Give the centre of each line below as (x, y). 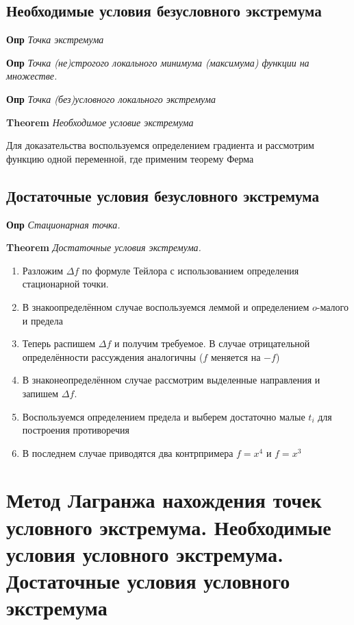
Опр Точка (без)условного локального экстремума (111, 98)
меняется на (236, 356)
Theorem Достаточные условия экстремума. (104, 247)
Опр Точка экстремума (55, 39)
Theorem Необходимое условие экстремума (100, 122)
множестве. (32, 76)
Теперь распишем (59, 343)
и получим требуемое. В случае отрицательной (212, 343)
